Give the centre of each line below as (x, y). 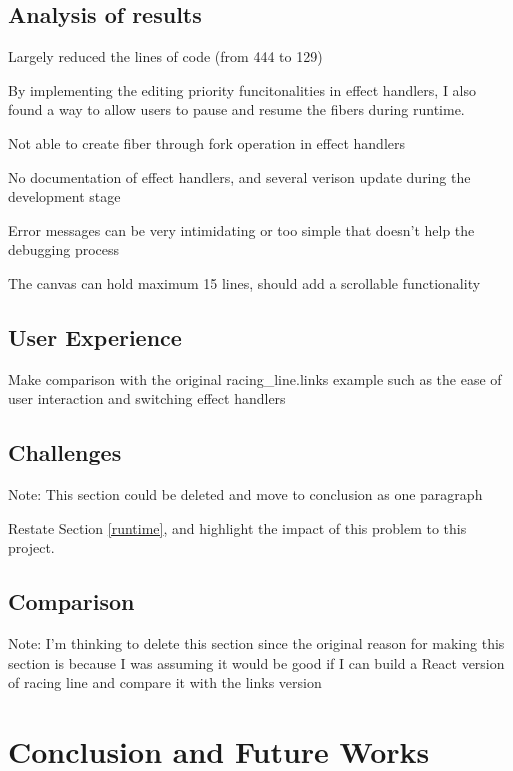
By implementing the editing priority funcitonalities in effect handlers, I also (242, 89)
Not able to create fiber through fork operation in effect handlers (206, 142)
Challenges (65, 452)
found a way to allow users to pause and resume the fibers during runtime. (236, 109)
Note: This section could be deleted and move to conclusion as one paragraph (245, 494)
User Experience (95, 336)
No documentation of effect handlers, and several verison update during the (239, 176)
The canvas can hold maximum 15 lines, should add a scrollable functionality (244, 282)
